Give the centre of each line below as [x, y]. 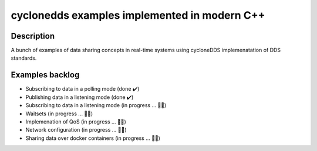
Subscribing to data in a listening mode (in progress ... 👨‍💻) [96, 105]
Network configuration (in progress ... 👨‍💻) [76, 130]
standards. [24, 58]
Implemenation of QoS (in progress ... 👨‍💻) [76, 121]
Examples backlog [45, 75]
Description [33, 36]
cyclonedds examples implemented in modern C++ [138, 15]
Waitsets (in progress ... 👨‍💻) [59, 114]
